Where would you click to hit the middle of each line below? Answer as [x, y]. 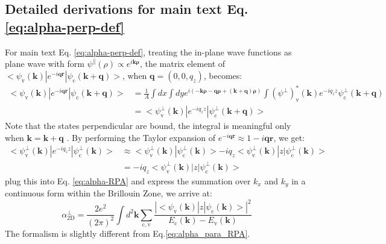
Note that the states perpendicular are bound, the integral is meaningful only [148, 126]
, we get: [289, 137]
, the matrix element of [182, 64]
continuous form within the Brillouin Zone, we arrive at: [109, 193]
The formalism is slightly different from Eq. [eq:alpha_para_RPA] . [128, 233]
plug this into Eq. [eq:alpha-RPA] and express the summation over [128, 180]
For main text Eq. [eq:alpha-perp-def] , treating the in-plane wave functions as [148, 52]
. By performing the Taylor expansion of [141, 137]
